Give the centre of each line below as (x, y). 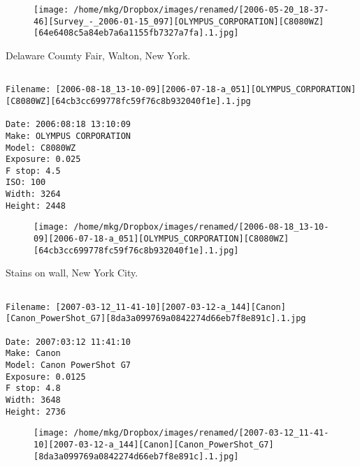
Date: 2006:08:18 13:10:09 (68, 125)
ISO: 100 (26, 183)
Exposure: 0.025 (43, 160)
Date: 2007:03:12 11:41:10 (68, 342)
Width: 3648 (33, 400)
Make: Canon (33, 354)
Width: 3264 (33, 194)
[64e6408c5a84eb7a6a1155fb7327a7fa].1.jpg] (136, 33)
